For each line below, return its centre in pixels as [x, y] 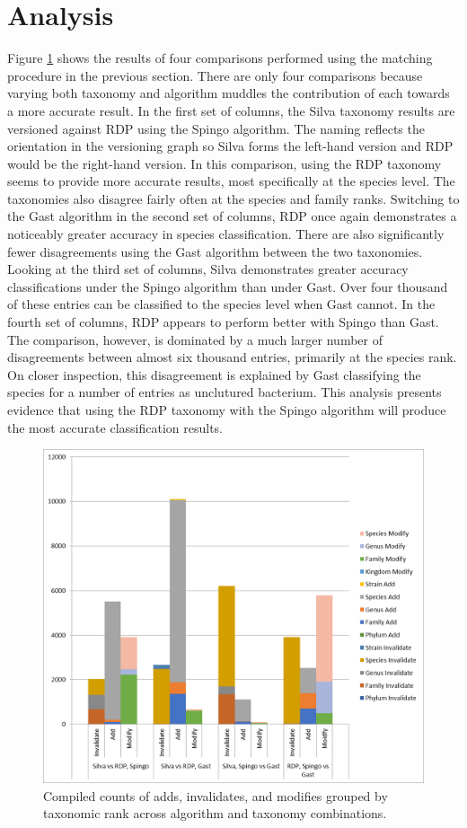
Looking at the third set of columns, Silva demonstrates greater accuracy [208, 269]
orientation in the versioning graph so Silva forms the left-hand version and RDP [230, 146]
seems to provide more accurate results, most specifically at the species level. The [231, 181]
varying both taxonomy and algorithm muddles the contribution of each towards [229, 93]
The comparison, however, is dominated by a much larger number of [195, 339]
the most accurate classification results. [115, 427]
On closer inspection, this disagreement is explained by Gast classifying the [214, 374]
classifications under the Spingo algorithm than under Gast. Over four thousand [228, 286]
